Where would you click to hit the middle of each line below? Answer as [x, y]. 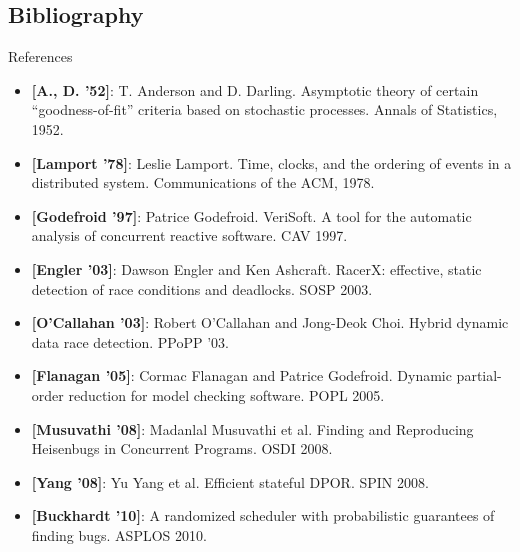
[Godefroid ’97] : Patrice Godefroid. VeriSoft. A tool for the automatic [251, 215]
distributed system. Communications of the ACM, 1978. [203, 182]
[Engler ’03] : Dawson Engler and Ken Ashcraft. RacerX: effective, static [256, 268]
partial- [479, 375]
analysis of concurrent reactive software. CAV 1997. [189, 235]
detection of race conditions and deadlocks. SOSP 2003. [202, 288]
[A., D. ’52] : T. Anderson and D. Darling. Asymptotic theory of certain [255, 89]
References [40, 56]
